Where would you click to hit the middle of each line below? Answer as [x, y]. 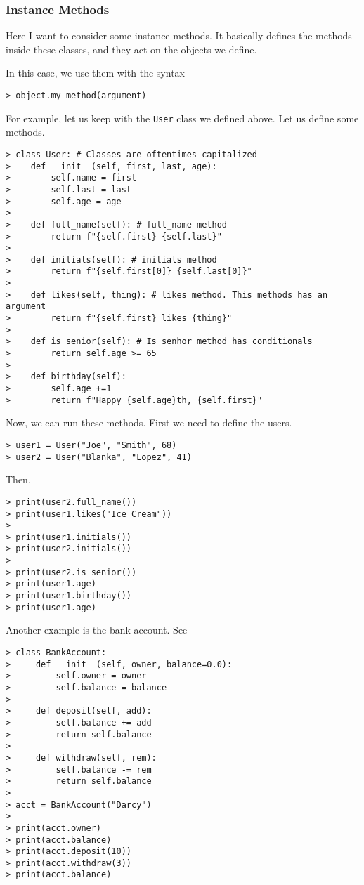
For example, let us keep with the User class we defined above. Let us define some [182, 118]
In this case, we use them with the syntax [95, 73]
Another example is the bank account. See [97, 630]
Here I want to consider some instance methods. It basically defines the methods [179, 35]
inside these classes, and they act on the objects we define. [131, 49]
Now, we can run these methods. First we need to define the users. [149, 422]
